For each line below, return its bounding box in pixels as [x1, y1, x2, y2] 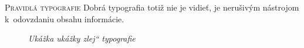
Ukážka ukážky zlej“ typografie [28, 32, 136, 44]
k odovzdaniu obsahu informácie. [5, 12, 124, 25]
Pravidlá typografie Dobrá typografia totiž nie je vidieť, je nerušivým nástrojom [5, 1, 299, 13]
